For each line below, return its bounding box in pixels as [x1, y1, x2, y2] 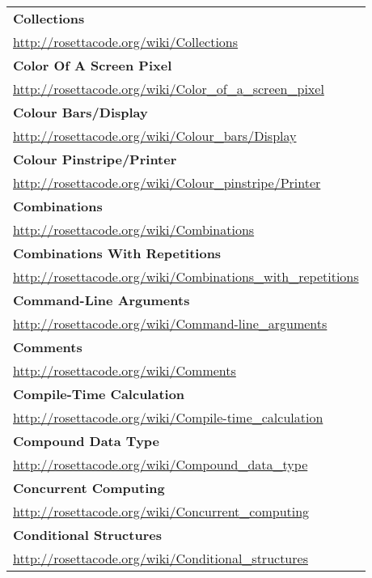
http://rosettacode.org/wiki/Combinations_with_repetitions [13, 267, 359, 286]
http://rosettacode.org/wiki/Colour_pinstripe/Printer [13, 173, 321, 192]
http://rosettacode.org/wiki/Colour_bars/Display [13, 126, 297, 145]
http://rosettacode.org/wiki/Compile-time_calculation [13, 408, 323, 427]
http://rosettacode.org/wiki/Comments [13, 361, 236, 380]
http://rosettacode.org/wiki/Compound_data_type [13, 455, 308, 474]
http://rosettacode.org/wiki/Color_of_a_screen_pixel [13, 79, 324, 98]
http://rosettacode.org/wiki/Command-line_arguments [13, 314, 328, 333]
